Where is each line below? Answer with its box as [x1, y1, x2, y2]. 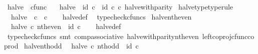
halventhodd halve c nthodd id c [24, 40, 139, 51]
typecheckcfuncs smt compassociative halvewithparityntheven [7, 30, 199, 41]
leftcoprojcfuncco [202, 30, 254, 41]
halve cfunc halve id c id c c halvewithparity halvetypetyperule [7, 1, 233, 11]
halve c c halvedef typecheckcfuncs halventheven [11, 11, 192, 21]
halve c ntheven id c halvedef [11, 21, 121, 31]
